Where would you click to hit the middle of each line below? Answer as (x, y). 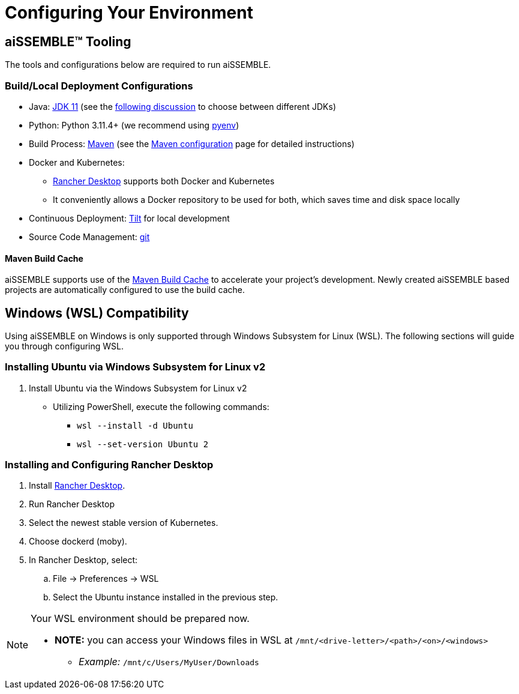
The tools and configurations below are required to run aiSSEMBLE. (138, 65)
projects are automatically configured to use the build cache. (125, 290)
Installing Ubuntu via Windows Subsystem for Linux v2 (135, 367)
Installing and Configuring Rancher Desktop (109, 465)
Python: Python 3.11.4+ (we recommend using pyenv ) (134, 125)
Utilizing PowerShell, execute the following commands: (161, 406)
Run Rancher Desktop (72, 504)
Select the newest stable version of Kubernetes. (124, 523)
